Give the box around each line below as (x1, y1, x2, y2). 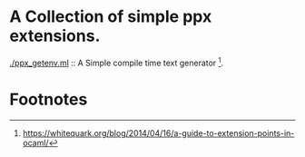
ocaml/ (22, 137, 49, 148)
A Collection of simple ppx (9, 6, 212, 27)
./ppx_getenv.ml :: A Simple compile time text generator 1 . (9, 55, 224, 68)
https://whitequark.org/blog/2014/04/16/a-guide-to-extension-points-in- (22, 127, 295, 138)
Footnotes (9, 89, 88, 110)
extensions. (9, 25, 101, 46)
